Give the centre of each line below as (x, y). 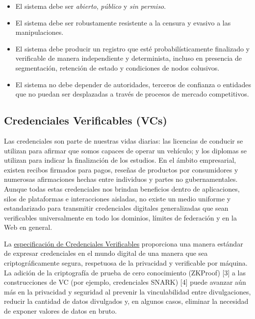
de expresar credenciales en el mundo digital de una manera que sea (106, 253)
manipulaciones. (39, 32)
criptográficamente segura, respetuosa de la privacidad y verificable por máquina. (126, 263)
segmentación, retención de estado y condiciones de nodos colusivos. (117, 67)
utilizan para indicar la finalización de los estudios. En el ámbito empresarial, (120, 160)
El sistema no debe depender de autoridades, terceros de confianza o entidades (133, 84)
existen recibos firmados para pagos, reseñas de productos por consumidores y (121, 169)
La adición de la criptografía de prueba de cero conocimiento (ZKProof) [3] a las (125, 272)
